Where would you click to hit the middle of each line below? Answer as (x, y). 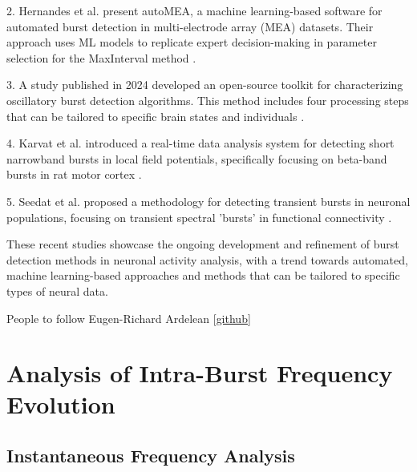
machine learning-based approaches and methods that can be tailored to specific (203, 275)
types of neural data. (57, 290)
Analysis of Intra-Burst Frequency (200, 373)
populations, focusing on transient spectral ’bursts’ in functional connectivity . (199, 217)
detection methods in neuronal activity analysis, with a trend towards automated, (207, 259)
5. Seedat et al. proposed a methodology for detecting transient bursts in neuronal (208, 201)
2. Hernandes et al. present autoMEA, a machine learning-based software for (194, 10)
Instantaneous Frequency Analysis (151, 456)
